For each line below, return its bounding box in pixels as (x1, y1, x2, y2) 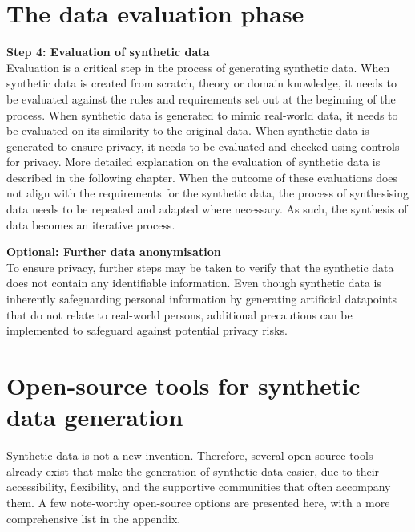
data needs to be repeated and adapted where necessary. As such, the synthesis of (6, 201, 408, 217)
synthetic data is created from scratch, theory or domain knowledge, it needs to (6, 75, 397, 91)
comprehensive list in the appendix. (6, 510, 181, 526)
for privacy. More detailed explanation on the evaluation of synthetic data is (6, 153, 381, 170)
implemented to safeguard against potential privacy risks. (6, 322, 288, 339)
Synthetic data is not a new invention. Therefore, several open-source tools (6, 447, 373, 464)
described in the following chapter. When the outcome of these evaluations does (6, 169, 398, 185)
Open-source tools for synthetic (6, 369, 361, 401)
